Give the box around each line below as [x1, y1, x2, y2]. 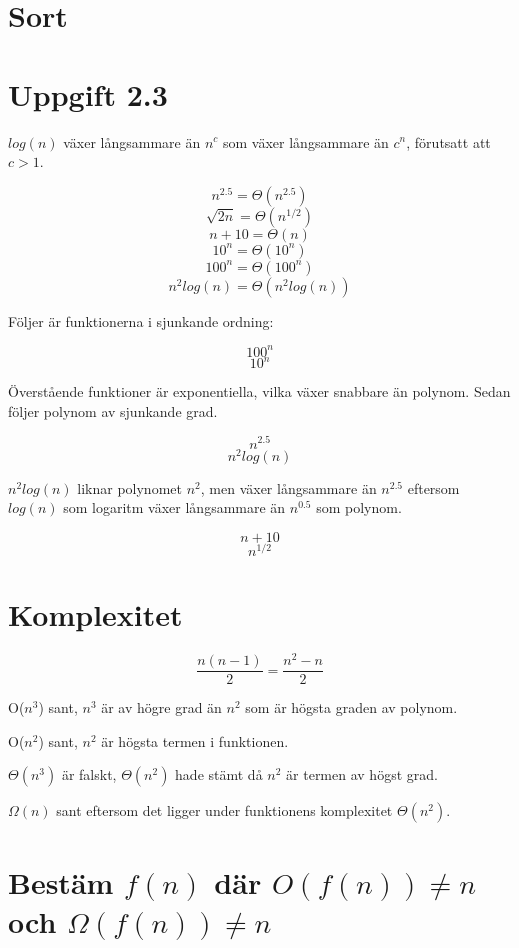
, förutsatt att [406, 131, 491, 152]
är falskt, [61, 764, 117, 785]
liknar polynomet [77, 477, 182, 498]
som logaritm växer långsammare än [63, 497, 286, 518]
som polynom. [316, 497, 402, 518]
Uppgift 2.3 [8, 73, 168, 114]
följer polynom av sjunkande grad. [8, 400, 218, 421]
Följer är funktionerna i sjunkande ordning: [8, 310, 274, 331]
